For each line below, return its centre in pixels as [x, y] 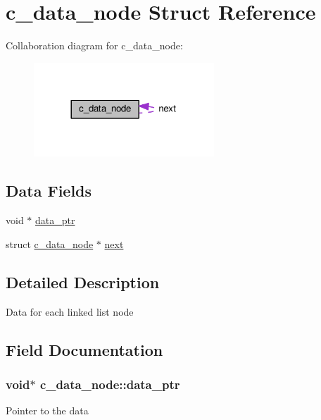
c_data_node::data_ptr [110, 384]
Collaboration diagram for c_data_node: [94, 45]
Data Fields [49, 191]
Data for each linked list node [70, 311]
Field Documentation [84, 349]
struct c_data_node [50, 243]
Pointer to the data [47, 410]
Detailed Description [83, 282]
